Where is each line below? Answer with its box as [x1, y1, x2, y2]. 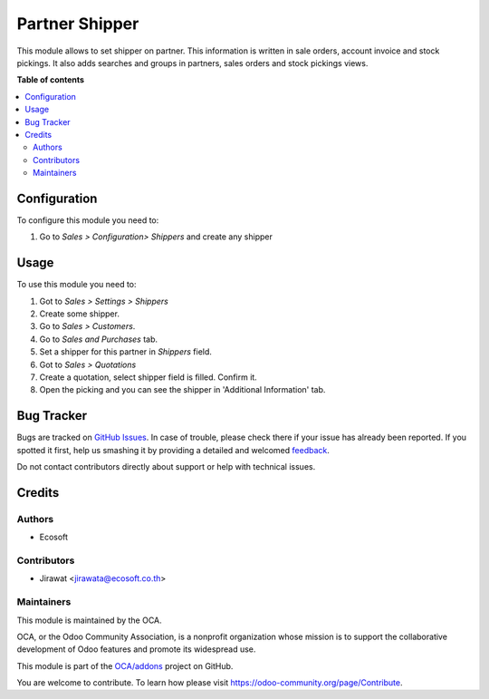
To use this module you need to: [16, 279, 137, 290]
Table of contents [16, 74, 85, 85]
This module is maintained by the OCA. [16, 615, 162, 626]
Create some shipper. [39, 308, 120, 319]
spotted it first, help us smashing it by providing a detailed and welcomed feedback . [16, 444, 331, 455]
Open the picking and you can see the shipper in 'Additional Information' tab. [39, 384, 326, 395]
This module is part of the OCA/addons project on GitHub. [16, 660, 234, 671]
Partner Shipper [16, 14, 139, 34]
